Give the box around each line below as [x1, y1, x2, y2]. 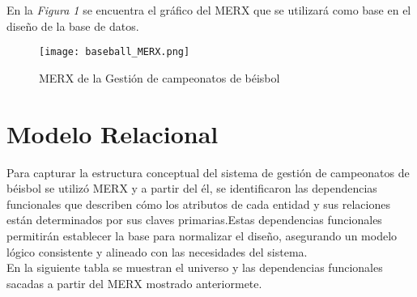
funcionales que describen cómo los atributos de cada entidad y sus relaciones [6, 195, 390, 212]
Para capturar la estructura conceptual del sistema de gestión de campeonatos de [6, 163, 410, 180]
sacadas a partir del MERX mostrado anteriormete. [6, 274, 262, 291]
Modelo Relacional [6, 117, 219, 150]
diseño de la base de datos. [6, 17, 139, 34]
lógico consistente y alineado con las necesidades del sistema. [6, 243, 308, 260]
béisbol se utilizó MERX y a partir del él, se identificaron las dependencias [6, 180, 377, 197]
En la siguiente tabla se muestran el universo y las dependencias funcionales [6, 259, 383, 276]
